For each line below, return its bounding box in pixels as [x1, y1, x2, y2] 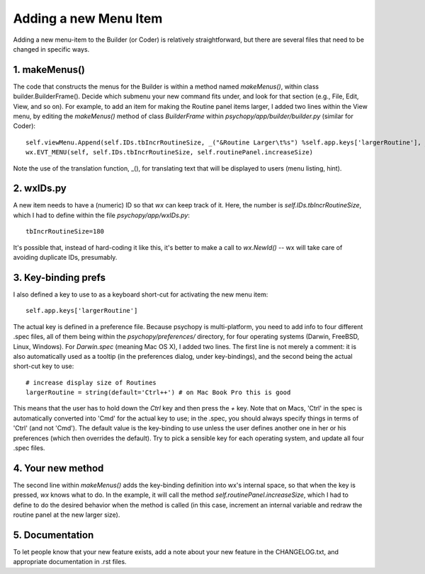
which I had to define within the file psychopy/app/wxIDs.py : [13, 211, 191, 219]
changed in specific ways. [13, 45, 90, 53]
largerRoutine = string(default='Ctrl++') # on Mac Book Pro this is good [25, 389, 291, 396]
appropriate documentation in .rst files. [13, 558, 127, 566]
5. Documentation [13, 529, 94, 541]
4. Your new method [13, 462, 104, 474]
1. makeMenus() [13, 64, 85, 76]
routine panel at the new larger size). [13, 510, 120, 520]
